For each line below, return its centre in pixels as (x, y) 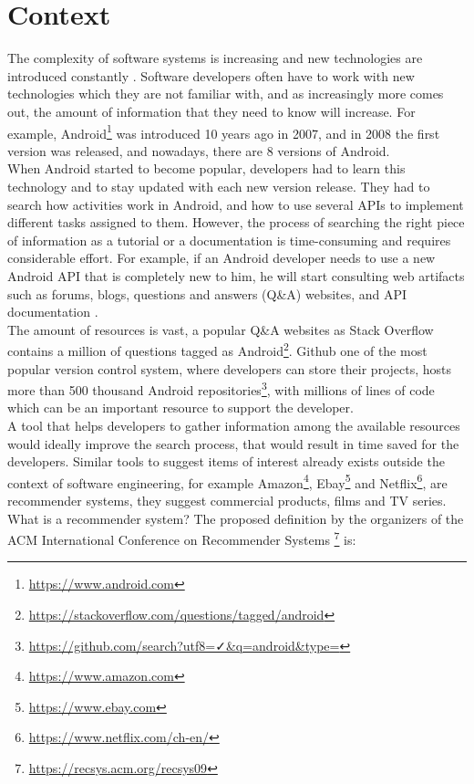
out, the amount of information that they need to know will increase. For (211, 111)
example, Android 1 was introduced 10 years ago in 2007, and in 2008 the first (224, 131)
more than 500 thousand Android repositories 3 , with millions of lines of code (221, 388)
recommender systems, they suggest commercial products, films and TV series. (227, 500)
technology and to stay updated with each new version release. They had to (219, 186)
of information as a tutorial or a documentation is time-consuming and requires (229, 240)
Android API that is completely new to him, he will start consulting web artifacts (236, 275)
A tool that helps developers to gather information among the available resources (234, 425)
